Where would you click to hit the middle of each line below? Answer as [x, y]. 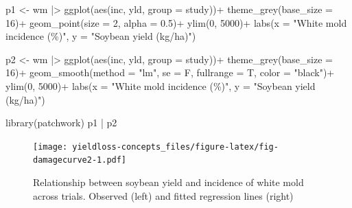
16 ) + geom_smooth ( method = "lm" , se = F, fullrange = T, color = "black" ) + [170, 72]
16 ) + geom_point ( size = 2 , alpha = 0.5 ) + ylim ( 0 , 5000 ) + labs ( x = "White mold [176, 22]
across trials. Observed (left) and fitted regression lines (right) [163, 195]
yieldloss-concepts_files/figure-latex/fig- [175, 147]
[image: [50, 147]
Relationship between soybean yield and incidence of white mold [168, 182]
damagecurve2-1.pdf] [80, 160]
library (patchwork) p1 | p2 [61, 123]
